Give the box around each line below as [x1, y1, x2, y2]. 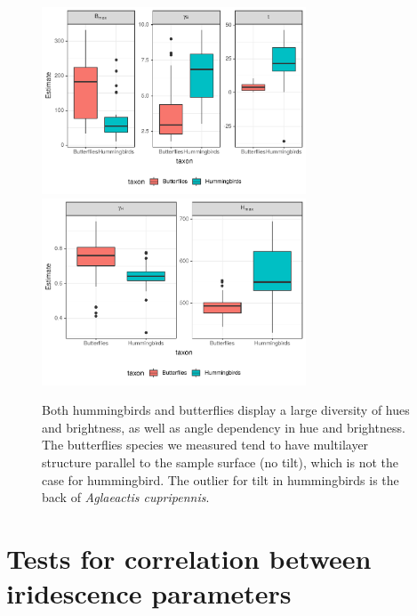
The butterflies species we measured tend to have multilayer [42, 435, 369, 454]
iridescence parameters [6, 575, 292, 612]
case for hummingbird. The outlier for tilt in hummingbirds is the [42, 470, 399, 489]
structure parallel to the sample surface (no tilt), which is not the [42, 453, 399, 472]
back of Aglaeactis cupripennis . [42, 488, 210, 507]
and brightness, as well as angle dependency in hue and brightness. [42, 417, 405, 436]
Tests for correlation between [6, 540, 372, 576]
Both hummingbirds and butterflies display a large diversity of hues [42, 401, 410, 419]
